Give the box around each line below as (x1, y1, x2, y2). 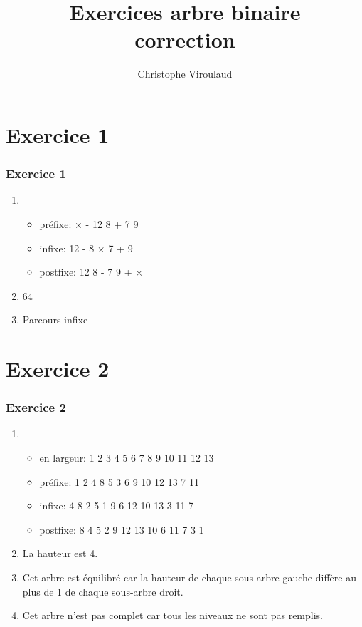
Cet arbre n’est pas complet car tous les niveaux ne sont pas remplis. (22, 608, 323, 623)
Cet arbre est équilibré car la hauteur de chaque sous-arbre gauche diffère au (22, 570, 356, 585)
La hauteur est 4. (22, 546, 98, 561)
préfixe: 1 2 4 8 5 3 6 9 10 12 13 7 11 (39, 474, 199, 489)
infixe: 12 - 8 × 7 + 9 (39, 240, 133, 255)
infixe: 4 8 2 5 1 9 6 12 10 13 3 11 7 (39, 498, 194, 513)
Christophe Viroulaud (137, 66, 233, 81)
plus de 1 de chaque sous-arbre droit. (22, 584, 183, 598)
